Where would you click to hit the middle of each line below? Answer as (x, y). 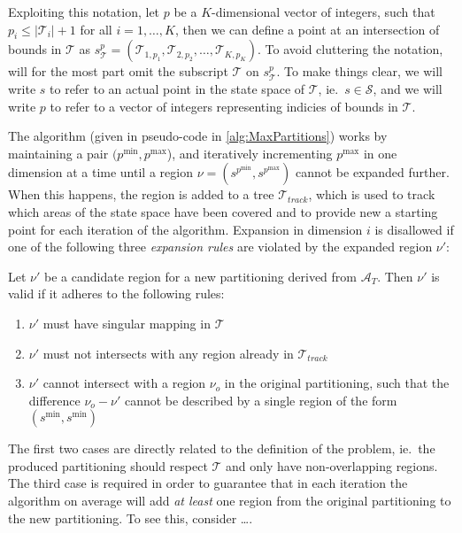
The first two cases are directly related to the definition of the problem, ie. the (222, 448)
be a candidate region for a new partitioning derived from (200, 276)
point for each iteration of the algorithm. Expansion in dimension (185, 229)
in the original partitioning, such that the (337, 383)
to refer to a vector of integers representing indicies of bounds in (224, 106)
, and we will (408, 88)
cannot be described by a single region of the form (261, 400)
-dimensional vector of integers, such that (323, 12)
